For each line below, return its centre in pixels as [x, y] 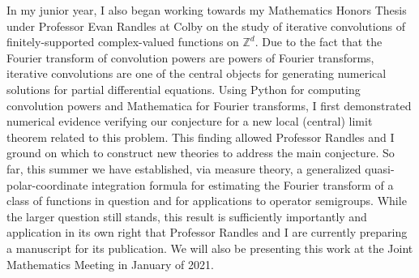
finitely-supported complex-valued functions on [123, 42]
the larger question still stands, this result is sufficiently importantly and [187, 216]
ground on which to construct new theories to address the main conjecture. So [201, 153]
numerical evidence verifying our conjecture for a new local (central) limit [190, 121]
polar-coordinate [47, 184]
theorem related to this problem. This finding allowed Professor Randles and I [201, 137]
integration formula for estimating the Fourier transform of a [243, 184]
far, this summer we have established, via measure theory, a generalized [184, 168]
